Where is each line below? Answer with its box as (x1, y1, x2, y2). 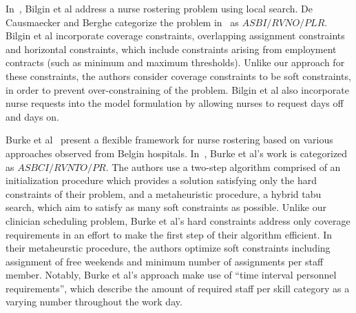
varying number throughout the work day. (6, 294, 182, 309)
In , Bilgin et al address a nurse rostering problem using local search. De (6, 1, 313, 15)
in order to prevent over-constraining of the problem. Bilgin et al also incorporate (6, 82, 349, 97)
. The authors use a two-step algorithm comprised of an (105, 159, 341, 174)
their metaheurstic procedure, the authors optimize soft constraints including (6, 241, 331, 255)
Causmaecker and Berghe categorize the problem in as (6, 14, 239, 29)
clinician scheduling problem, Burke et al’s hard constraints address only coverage (6, 213, 350, 228)
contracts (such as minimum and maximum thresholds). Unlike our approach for (6, 55, 345, 70)
